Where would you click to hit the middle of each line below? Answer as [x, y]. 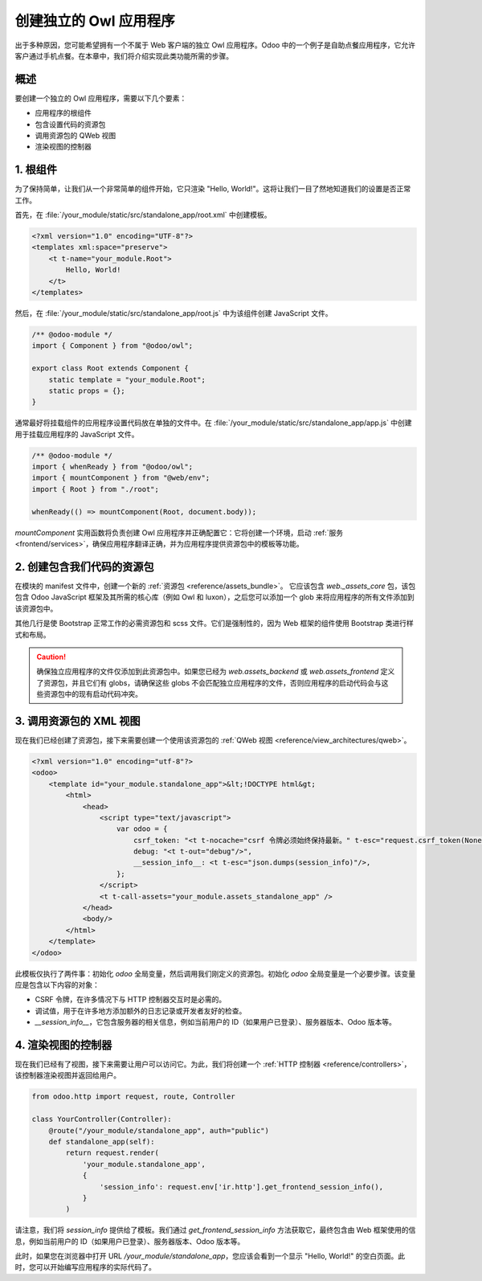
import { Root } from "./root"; [96, 489]
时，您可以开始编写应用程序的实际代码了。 [85, 1267]
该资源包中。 [36, 608]
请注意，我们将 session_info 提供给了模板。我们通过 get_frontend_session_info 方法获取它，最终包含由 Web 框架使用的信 [215, 1230]
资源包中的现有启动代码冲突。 [92, 694]
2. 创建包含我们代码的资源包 [84, 567]
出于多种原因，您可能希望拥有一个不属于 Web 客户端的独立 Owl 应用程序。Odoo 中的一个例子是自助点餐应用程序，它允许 [215, 45]
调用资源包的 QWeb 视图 [76, 136]
